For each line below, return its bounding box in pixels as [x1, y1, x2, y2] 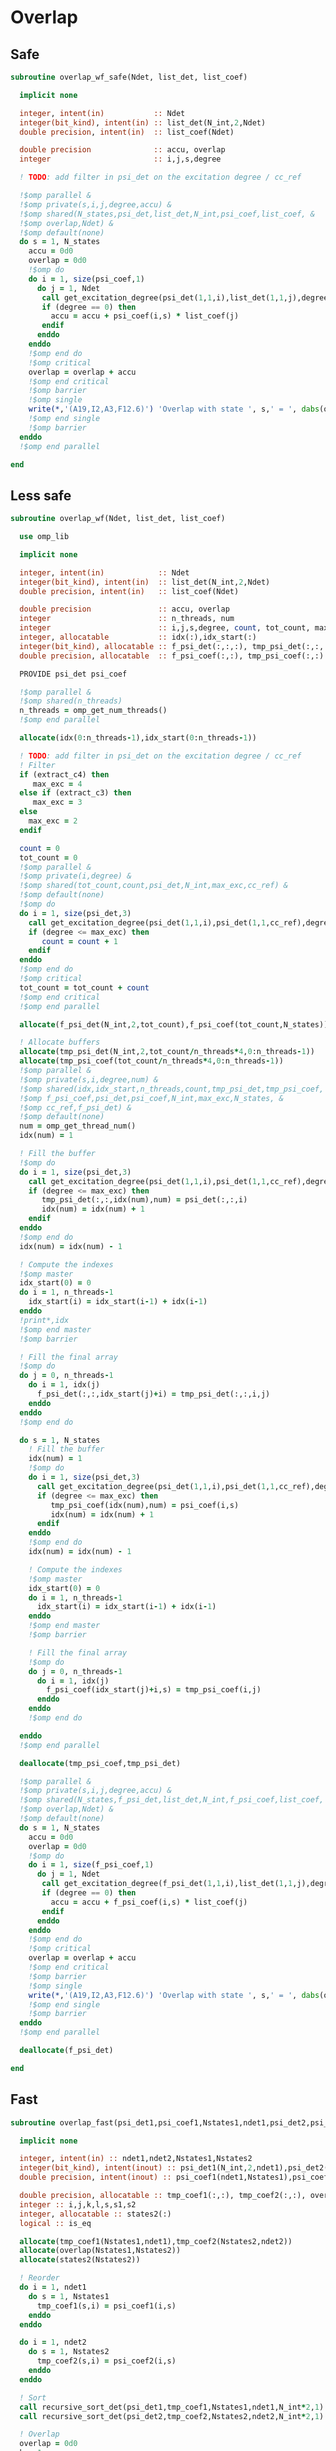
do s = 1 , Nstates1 [28, 2291, 110, 2301]
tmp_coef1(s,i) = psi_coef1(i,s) [36, 2301, 177, 2311]
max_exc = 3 [32, 797, 83, 808]
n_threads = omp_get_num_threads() [19, 706, 168, 716]
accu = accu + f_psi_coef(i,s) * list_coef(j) [50, 1897, 248, 1907]
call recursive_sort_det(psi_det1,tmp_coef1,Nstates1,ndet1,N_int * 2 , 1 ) [19, 2402, 325, 2412]
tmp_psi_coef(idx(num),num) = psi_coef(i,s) [50, 1500, 240, 1510]
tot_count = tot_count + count [19, 982, 150, 993]
